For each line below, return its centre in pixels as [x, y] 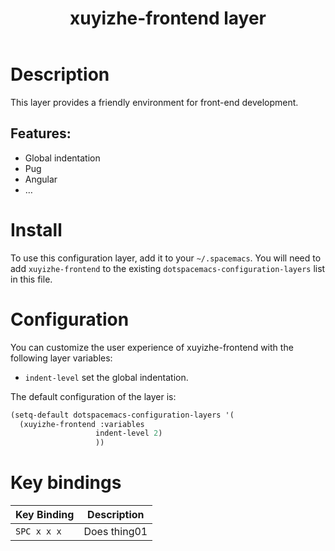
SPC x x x [38, 531]
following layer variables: [61, 358]
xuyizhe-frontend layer [168, 18]
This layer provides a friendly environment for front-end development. [154, 102]
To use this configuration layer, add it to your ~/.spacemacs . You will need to [166, 258]
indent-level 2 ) [129, 433]
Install [36, 229]
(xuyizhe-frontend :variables [82, 424]
